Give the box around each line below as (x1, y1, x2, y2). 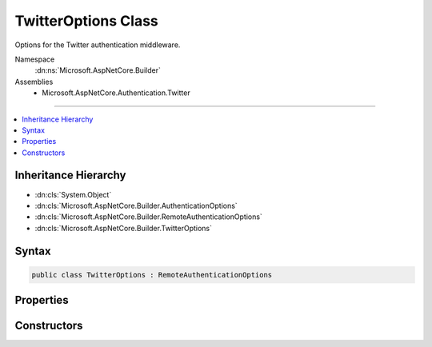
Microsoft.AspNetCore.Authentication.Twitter (42, 88, 191, 98)
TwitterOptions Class (14, 12, 159, 30)
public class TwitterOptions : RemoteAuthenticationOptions (31, 270, 273, 279)
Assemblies (14, 77, 54, 86)
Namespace (14, 54, 55, 64)
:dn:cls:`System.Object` (34, 189, 112, 199)
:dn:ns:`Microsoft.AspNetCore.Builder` (34, 66, 162, 75)
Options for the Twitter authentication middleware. (14, 40, 181, 50)
